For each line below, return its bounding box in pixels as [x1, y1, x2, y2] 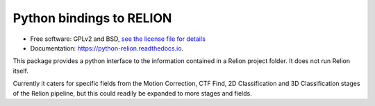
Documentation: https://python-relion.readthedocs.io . [30, 44, 184, 52]
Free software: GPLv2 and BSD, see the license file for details [30, 35, 206, 43]
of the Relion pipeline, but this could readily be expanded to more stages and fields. [12, 89, 253, 97]
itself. [12, 67, 29, 75]
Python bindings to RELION [12, 10, 172, 26]
